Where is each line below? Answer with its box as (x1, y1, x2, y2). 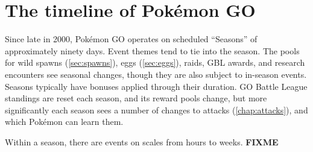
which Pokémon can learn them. (5, 115, 124, 128)
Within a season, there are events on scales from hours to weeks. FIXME (5, 135, 279, 148)
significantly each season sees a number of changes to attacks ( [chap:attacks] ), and (5, 103, 308, 116)
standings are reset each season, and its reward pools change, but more (5, 92, 267, 104)
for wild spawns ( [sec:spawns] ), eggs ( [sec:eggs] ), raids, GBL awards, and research (5, 56, 305, 69)
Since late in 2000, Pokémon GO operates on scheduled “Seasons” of (5, 33, 258, 45)
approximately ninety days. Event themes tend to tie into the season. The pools (5, 44, 300, 57)
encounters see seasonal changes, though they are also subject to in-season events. (5, 68, 307, 80)
